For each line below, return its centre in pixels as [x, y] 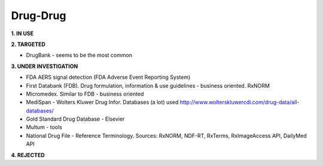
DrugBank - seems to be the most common [79, 55]
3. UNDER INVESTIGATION [45, 66]
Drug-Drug [39, 16]
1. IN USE [22, 33]
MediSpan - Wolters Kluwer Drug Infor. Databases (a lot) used [102, 102]
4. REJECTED [28, 155]
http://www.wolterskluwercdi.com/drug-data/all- [240, 102]
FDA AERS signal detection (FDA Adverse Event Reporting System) [108, 77]
